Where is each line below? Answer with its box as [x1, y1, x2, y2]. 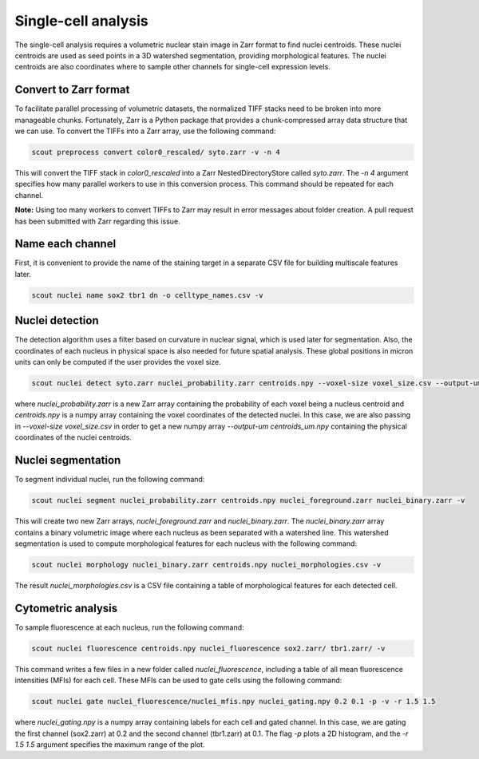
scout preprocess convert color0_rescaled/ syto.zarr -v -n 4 [31, 148, 280, 156]
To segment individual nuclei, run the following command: [14, 475, 205, 484]
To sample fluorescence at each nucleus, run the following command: [14, 623, 244, 632]
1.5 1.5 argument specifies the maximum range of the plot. [14, 739, 205, 749]
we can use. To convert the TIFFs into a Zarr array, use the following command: [14, 126, 276, 136]
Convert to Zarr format [14, 83, 130, 97]
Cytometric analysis [14, 601, 118, 615]
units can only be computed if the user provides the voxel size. [14, 358, 221, 367]
